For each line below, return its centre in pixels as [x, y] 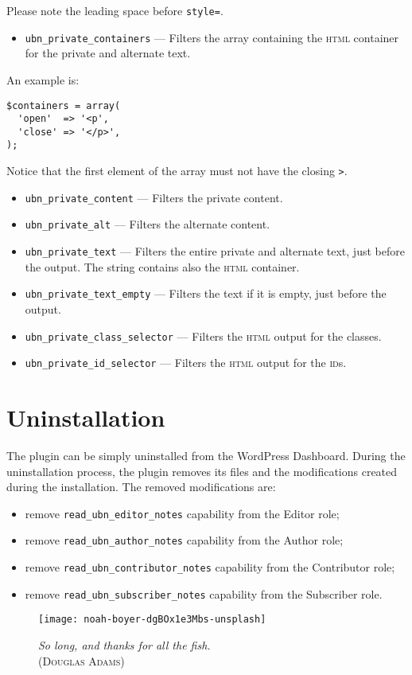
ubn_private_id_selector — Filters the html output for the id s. [186, 363]
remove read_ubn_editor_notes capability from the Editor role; [182, 513]
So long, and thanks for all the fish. [124, 645]
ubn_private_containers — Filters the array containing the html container [212, 37]
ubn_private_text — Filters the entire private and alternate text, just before [215, 251]
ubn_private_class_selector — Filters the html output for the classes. [203, 336]
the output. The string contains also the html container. [162, 266]
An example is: [43, 79]
